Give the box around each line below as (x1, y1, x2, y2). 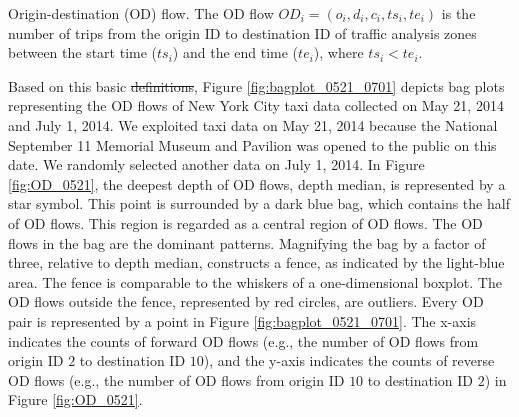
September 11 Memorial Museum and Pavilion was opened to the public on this (8, 134, 497, 155)
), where (313, 42, 364, 63)
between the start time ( (8, 42, 158, 63)
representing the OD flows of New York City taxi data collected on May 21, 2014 (8, 95, 504, 116)
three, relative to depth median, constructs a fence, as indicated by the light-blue (8, 252, 505, 273)
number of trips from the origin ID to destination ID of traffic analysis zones (8, 22, 477, 43)
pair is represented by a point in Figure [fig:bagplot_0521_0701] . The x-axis (8, 310, 477, 331)
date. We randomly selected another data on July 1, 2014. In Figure (8, 154, 425, 175)
